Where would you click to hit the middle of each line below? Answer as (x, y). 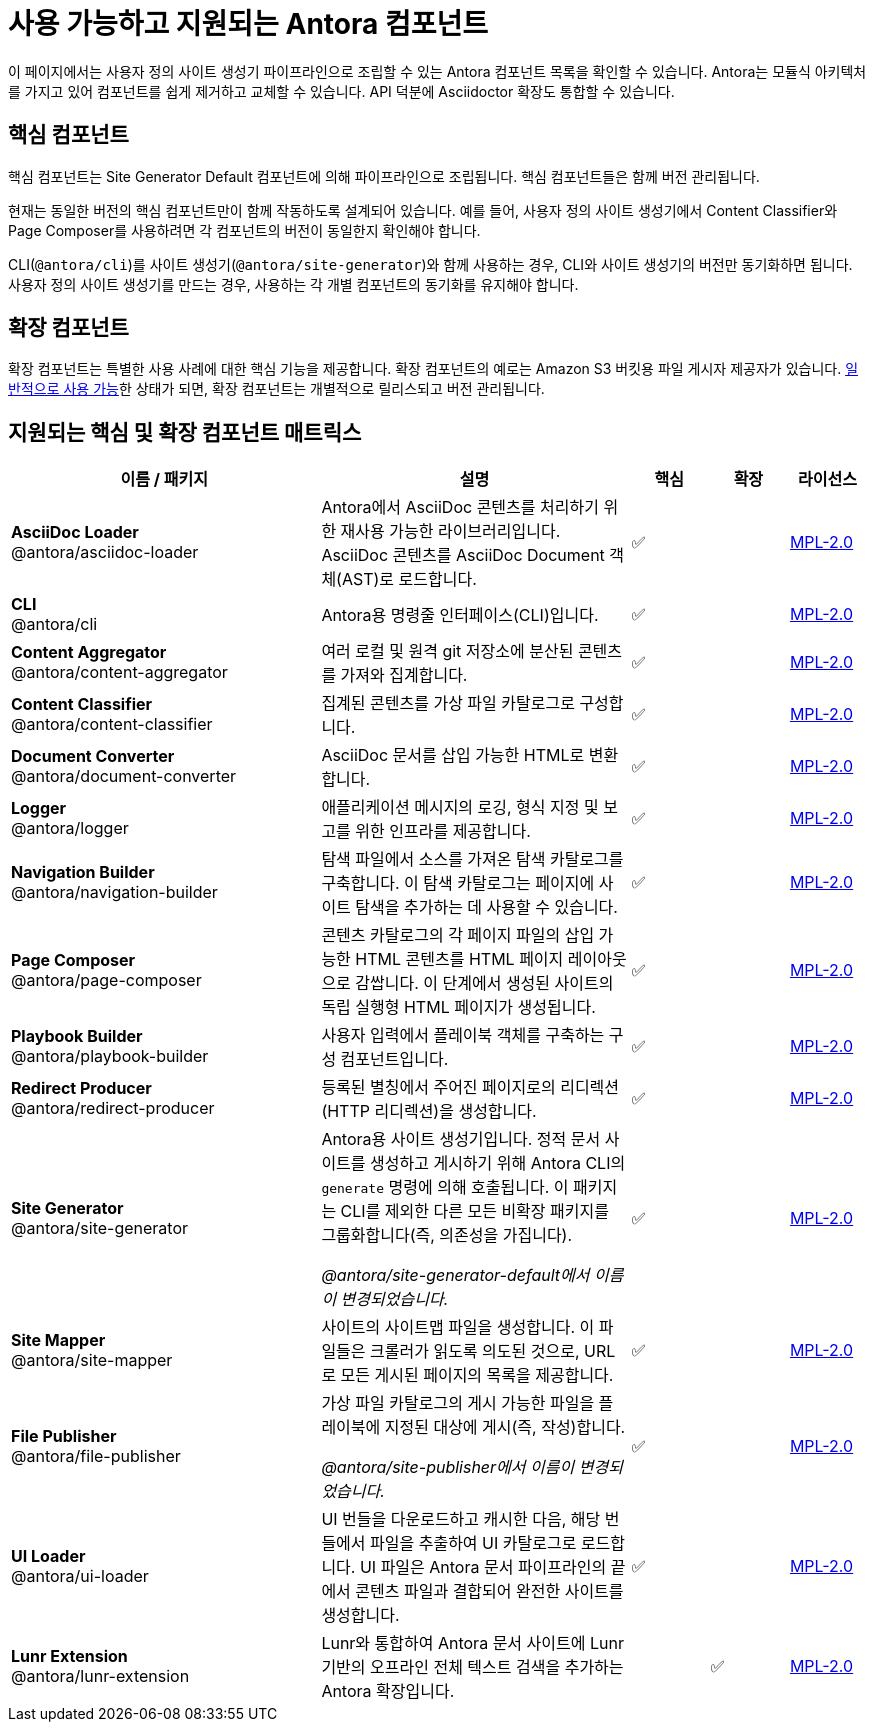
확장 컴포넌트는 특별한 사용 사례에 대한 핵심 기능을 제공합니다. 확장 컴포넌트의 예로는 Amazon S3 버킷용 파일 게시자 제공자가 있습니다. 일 (433, 369)
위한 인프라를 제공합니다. (443, 831)
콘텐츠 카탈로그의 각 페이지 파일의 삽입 (458, 935)
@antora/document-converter (124, 776)
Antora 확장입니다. (388, 1691)
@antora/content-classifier (112, 724)
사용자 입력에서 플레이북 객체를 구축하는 (463, 1035)
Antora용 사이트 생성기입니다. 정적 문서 (461, 1139)
